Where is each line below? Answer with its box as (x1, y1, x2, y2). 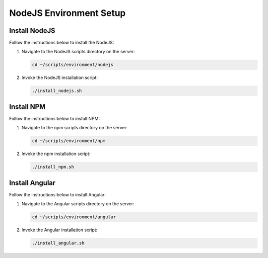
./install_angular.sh (32, 240, 85, 246)
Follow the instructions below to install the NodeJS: (9, 40, 114, 46)
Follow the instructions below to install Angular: (9, 191, 106, 197)
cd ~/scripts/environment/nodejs (32, 62, 114, 68)
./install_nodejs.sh (32, 88, 82, 94)
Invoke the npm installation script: (21, 151, 91, 157)
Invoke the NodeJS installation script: (21, 75, 98, 81)
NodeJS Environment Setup (9, 7, 126, 18)
